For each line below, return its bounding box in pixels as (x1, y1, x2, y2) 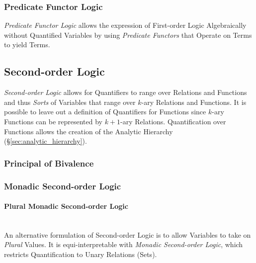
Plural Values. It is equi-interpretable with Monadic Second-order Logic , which (4, 239, 243, 250)
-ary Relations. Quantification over (120, 116, 226, 126)
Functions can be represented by (4, 116, 102, 126)
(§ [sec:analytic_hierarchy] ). (4, 136, 87, 146)
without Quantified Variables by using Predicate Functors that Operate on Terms (4, 29, 252, 40)
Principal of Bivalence (4, 157, 94, 169)
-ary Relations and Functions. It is (141, 96, 247, 107)
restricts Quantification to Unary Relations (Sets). (4, 249, 157, 260)
